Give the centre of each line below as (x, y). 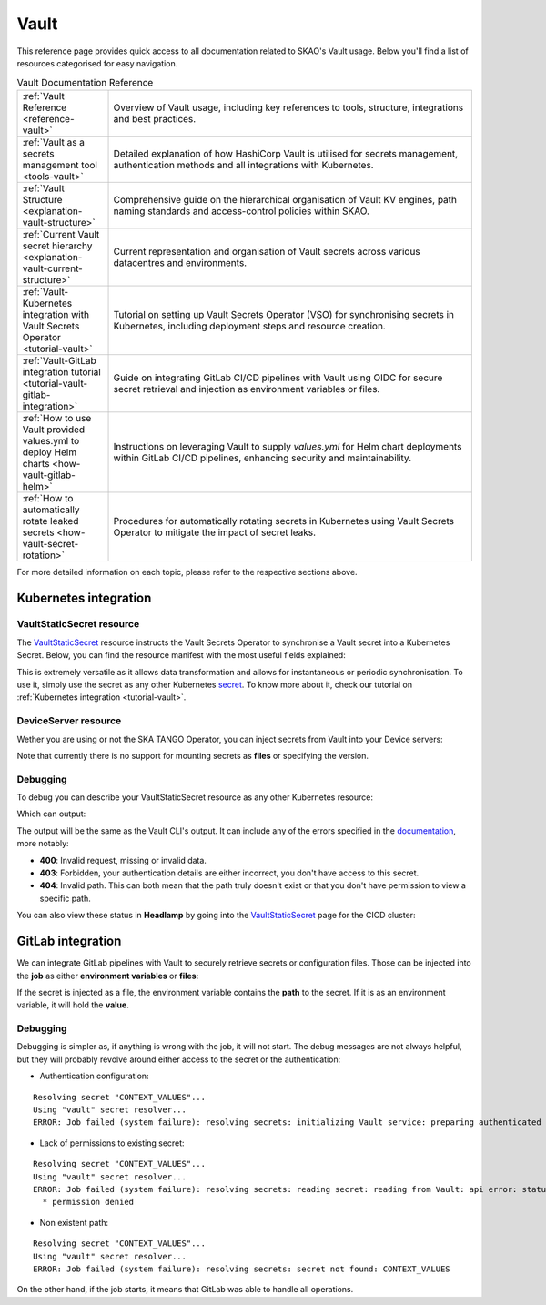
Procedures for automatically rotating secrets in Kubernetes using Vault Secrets (284, 521)
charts (36, 463)
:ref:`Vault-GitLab (60, 360)
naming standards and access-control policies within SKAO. (242, 211)
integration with (56, 314)
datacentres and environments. (180, 262)
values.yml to (51, 440)
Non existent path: (74, 1222)
